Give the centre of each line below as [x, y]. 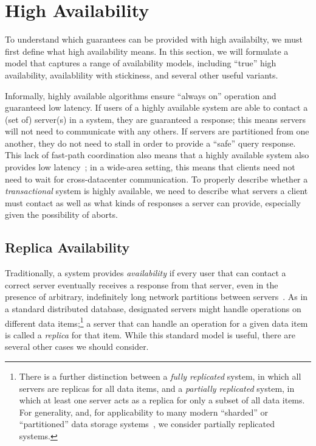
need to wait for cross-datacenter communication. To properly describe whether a [156, 179]
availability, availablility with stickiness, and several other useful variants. [142, 75]
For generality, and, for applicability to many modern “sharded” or [144, 412]
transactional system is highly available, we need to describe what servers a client [156, 191]
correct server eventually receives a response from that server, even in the [142, 284]
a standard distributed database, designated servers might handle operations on [153, 309]
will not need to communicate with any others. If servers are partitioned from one [157, 131]
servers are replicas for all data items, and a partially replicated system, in [157, 388]
